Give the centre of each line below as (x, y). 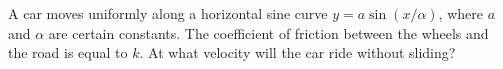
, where (460, 13)
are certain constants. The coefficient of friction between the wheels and (268, 32)
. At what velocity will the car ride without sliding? (297, 52)
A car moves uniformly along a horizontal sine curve (168, 13)
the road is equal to (68, 52)
